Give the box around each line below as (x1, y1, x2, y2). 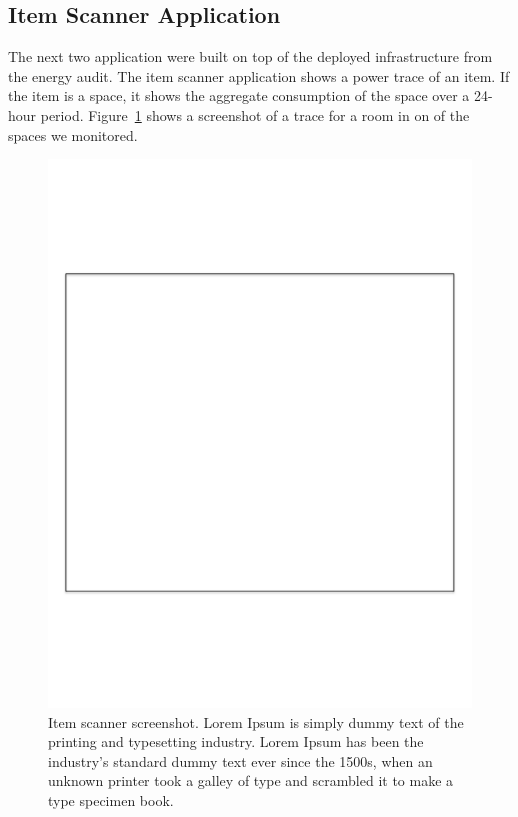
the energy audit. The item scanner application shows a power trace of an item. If (8, 65, 510, 86)
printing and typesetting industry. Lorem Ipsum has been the (48, 731, 424, 752)
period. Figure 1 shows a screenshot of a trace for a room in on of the (40, 104, 470, 125)
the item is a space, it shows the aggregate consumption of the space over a (8, 85, 470, 106)
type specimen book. (48, 790, 174, 811)
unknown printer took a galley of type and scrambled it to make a (48, 770, 454, 791)
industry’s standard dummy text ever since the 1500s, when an (48, 750, 433, 771)
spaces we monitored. (8, 124, 138, 145)
